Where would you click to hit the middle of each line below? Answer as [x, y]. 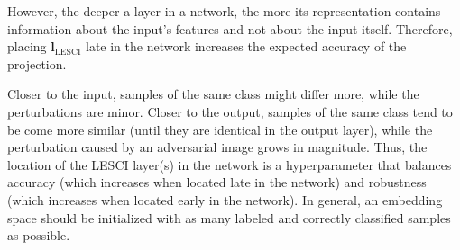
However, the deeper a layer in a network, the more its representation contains [224, 11]
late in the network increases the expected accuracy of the [246, 46]
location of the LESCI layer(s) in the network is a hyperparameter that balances [230, 164]
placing [27, 46]
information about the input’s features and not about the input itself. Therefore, [230, 28]
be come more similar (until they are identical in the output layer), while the [220, 129]
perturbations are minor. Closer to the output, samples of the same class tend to [230, 111]
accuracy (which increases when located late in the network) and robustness [217, 182]
